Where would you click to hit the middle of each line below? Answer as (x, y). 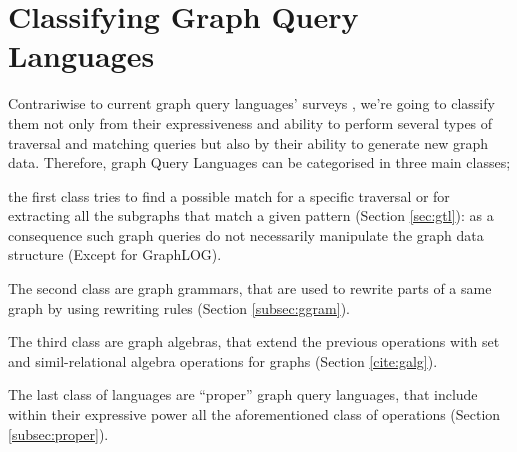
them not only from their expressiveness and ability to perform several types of (250, 122)
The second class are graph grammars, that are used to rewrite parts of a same (250, 288)
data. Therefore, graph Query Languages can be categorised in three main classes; (259, 162)
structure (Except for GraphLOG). (115, 254)
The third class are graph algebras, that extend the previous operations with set (254, 341)
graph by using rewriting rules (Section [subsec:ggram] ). (179, 307)
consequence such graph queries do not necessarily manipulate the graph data (246, 234)
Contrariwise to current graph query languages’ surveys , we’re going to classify (251, 103)
